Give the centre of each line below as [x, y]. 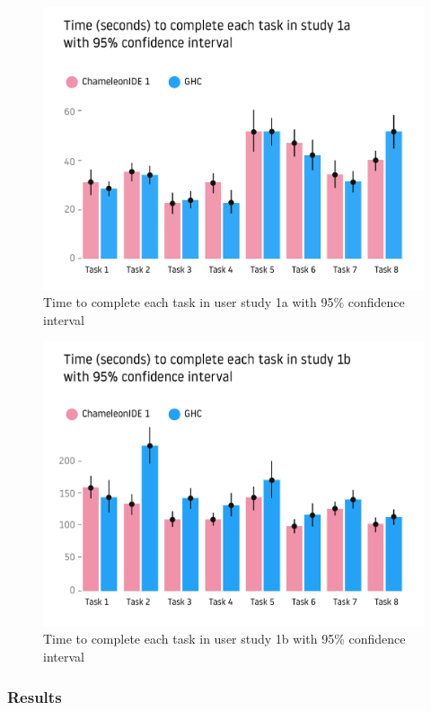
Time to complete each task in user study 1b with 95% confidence [224, 639]
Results [35, 696]
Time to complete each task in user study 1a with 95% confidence [224, 302]
